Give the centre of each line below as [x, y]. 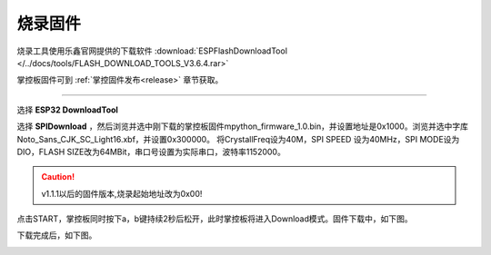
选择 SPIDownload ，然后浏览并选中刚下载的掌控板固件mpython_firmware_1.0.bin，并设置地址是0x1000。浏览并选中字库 [242, 126]
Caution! [58, 177]
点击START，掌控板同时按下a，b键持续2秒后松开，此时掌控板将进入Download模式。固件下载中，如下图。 [215, 219]
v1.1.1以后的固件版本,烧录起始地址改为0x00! [122, 193]
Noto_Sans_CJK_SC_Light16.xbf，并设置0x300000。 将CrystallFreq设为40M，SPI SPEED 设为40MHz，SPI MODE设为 [238, 139]
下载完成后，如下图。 [57, 235]
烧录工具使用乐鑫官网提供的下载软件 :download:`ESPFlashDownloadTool [152, 51]
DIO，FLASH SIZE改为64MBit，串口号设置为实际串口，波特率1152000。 [151, 152]
